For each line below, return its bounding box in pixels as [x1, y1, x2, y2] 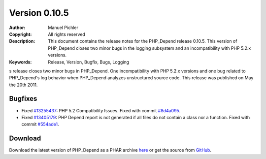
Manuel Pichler [48, 25, 78, 31]
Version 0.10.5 [9, 7, 69, 18]
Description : [9, 38, 35, 44]
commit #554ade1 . [21, 121, 59, 127]
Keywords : [9, 59, 32, 65]
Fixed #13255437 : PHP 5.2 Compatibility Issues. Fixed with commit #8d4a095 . [21, 107, 181, 113]
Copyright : [9, 31, 32, 37]
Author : [9, 25, 26, 31]
